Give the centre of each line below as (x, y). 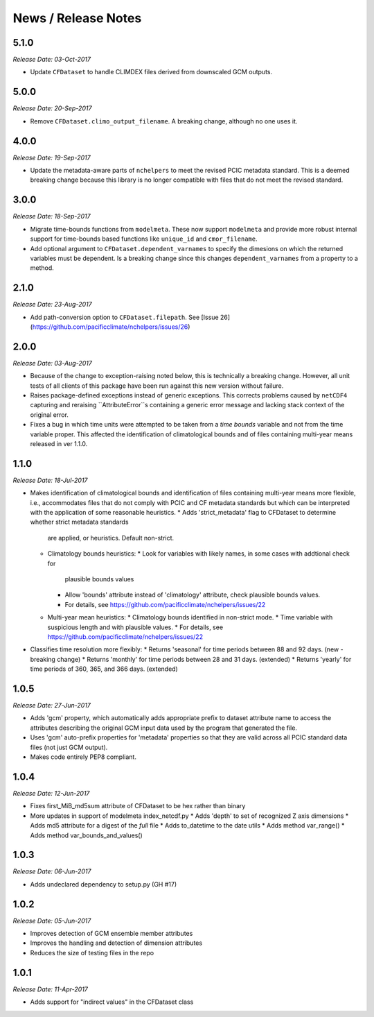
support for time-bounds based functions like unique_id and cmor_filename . (144, 239)
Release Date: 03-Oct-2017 (52, 60)
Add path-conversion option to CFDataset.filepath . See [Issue (124, 317)
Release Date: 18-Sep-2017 (52, 216)
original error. (50, 415)
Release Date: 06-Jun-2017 (52, 871)
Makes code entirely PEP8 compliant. (83, 757)
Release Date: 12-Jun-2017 (51, 793)
